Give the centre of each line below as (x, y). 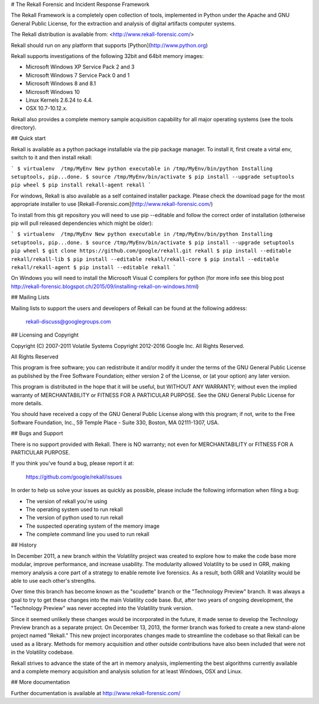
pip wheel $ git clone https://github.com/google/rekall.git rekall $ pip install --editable (151, 251)
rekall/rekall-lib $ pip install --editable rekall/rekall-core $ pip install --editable (145, 259)
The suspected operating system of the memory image (92, 526)
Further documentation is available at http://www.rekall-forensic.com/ (96, 693)
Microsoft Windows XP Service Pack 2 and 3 (80, 67)
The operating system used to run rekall (74, 509)
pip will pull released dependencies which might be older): (82, 223)
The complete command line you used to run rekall (88, 534)
